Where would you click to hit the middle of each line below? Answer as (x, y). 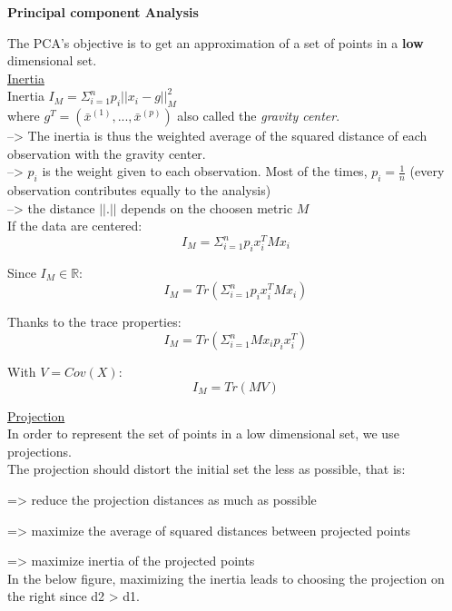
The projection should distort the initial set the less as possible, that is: (206, 469)
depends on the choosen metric (207, 207)
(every (427, 171)
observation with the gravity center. (107, 153)
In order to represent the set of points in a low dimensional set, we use (203, 434)
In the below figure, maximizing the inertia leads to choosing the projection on (226, 578)
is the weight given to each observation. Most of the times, (205, 171)
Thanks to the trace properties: (94, 322)
